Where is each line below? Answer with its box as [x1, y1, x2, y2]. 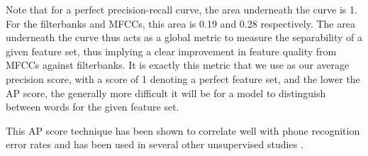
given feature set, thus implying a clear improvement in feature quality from [6, 43, 337, 58]
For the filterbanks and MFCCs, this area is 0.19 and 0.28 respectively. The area [6, 16, 355, 30]
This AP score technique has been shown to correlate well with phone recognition [6, 123, 360, 138]
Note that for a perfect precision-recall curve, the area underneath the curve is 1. [6, 2, 357, 16]
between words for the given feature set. [6, 99, 179, 114]
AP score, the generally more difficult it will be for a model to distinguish [6, 85, 326, 100]
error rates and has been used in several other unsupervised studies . [6, 137, 303, 152]
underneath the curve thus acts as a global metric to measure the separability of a [6, 30, 362, 45]
